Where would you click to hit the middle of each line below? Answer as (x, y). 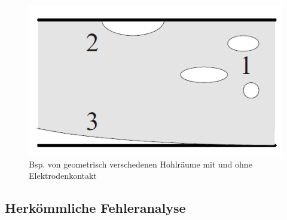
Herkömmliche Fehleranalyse (95, 208)
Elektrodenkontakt (63, 176)
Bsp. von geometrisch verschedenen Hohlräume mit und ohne (141, 164)
